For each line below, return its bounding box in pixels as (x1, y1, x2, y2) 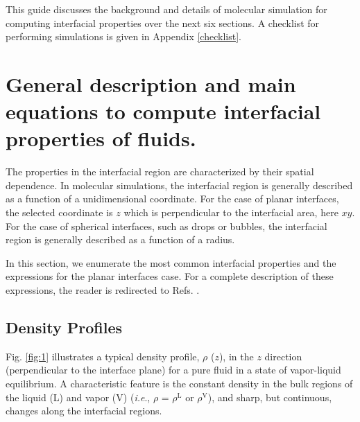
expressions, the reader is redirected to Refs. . (6, 283, 200, 297)
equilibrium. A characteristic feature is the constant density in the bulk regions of (6, 376, 353, 391)
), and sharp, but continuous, (207, 389, 332, 404)
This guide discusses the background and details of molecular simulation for (6, 2, 327, 16)
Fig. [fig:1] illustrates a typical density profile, (6, 349, 200, 363)
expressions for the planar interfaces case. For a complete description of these (6, 269, 334, 283)
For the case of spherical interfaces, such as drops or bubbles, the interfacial (6, 218, 327, 233)
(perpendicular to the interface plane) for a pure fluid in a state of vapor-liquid (6, 362, 341, 377)
